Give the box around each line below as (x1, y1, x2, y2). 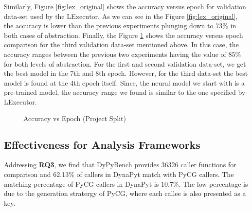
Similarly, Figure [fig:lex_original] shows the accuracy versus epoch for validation (4, 1, 246, 11)
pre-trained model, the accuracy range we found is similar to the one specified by (4, 87, 246, 97)
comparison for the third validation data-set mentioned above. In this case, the (4, 39, 239, 50)
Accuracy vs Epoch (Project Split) (23, 113, 126, 123)
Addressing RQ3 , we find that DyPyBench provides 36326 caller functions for (4, 159, 236, 170)
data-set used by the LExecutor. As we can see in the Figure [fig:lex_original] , (4, 11, 238, 21)
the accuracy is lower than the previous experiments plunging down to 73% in (4, 20, 236, 31)
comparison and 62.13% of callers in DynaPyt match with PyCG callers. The (4, 169, 234, 179)
